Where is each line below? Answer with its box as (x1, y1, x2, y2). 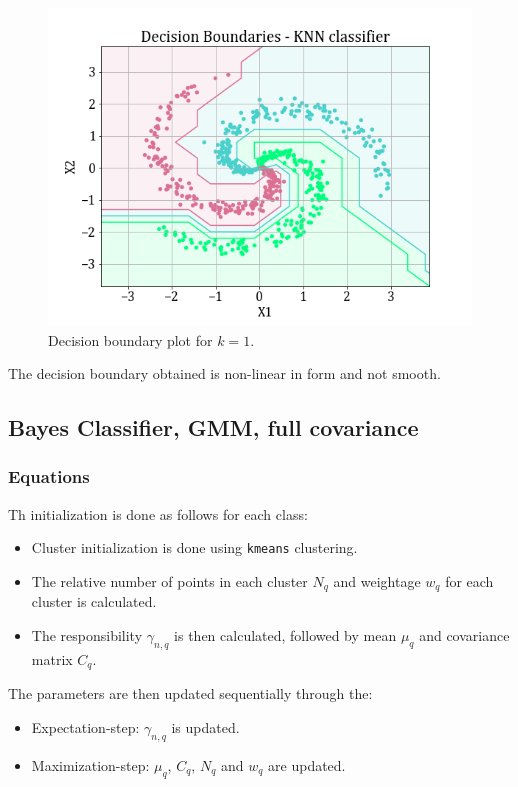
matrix (31, 648, 73, 669)
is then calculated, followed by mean (174, 625, 397, 646)
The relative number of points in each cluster (31, 571, 308, 592)
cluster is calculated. (31, 591, 157, 612)
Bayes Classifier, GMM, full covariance (8, 412, 419, 443)
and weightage (333, 571, 421, 592)
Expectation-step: (31, 716, 140, 737)
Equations (8, 464, 90, 489)
